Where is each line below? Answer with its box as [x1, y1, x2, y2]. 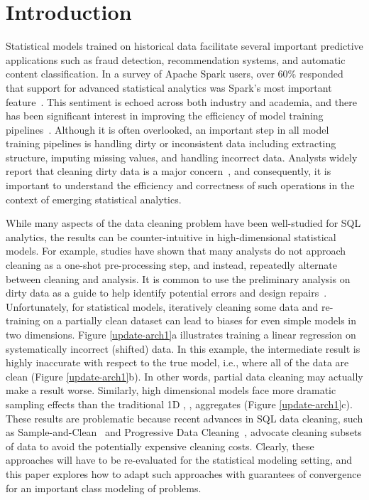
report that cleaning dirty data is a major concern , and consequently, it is [6, 164, 331, 179]
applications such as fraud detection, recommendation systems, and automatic [6, 52, 346, 67]
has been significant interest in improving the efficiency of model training [6, 108, 324, 123]
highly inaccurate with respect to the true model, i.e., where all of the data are [6, 355, 349, 370]
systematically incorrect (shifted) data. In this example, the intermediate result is [6, 341, 360, 356]
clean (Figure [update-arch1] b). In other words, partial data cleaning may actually [6, 368, 363, 383]
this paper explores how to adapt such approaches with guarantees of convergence [6, 466, 361, 481]
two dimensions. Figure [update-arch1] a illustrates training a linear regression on [6, 327, 356, 341]
